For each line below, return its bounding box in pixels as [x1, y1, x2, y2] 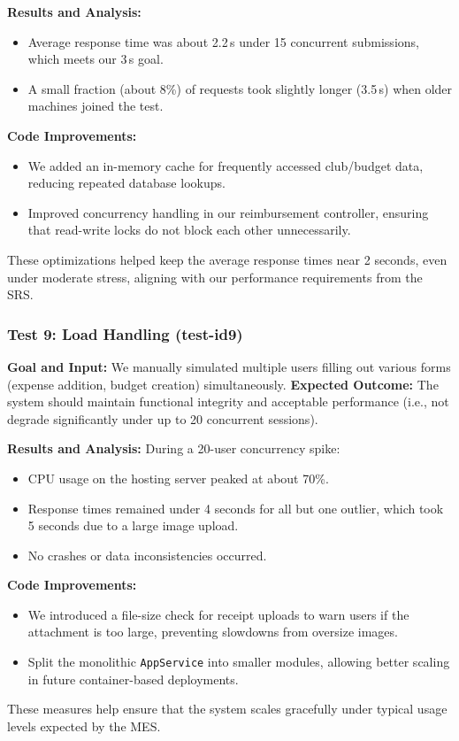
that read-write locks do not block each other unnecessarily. [27, 220, 351, 239]
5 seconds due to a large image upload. [27, 516, 239, 535]
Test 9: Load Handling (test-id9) [7, 322, 243, 344]
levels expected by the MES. [7, 716, 161, 735]
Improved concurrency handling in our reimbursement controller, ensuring [27, 203, 429, 221]
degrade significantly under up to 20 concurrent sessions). [7, 409, 318, 428]
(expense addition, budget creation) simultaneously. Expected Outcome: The [7, 374, 439, 393]
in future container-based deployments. [27, 669, 239, 688]
